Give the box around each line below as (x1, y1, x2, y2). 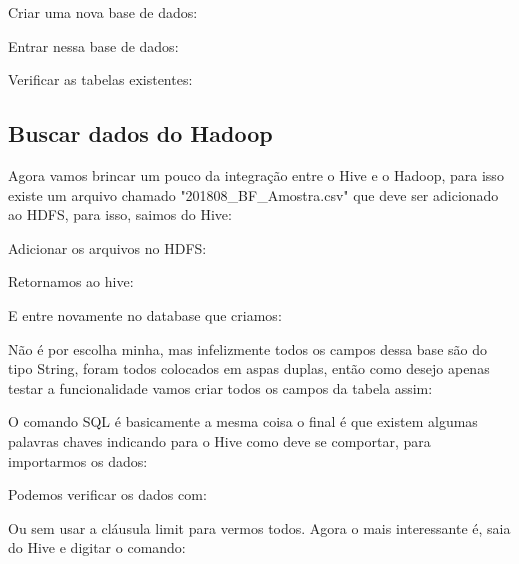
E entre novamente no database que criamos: (8, 304, 282, 325)
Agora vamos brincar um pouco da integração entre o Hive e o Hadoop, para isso (8, 164, 504, 185)
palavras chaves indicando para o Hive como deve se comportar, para (8, 430, 431, 451)
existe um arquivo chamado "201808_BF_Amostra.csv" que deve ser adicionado (8, 184, 499, 205)
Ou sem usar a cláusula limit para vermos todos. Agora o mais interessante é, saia (8, 517, 511, 538)
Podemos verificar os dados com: (8, 484, 207, 505)
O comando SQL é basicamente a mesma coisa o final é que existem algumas (8, 411, 478, 432)
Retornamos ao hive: (8, 271, 134, 292)
